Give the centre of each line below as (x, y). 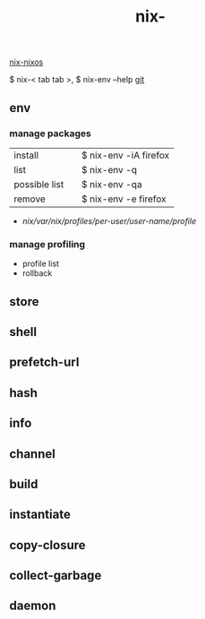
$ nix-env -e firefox (124, 199)
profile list (41, 264)
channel (32, 454)
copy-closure (48, 545)
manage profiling (47, 244)
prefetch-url (44, 362)
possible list (39, 184)
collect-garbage (56, 576)
